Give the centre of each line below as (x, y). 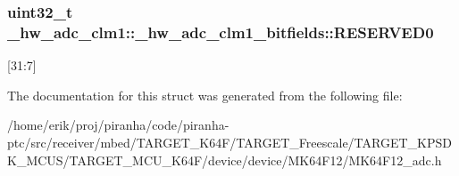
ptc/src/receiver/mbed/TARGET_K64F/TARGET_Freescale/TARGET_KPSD (229, 142)
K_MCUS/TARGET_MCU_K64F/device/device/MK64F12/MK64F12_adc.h (225, 160)
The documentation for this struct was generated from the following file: (205, 95)
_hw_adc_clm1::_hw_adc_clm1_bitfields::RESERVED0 (221, 32)
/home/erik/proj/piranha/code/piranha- (118, 125)
